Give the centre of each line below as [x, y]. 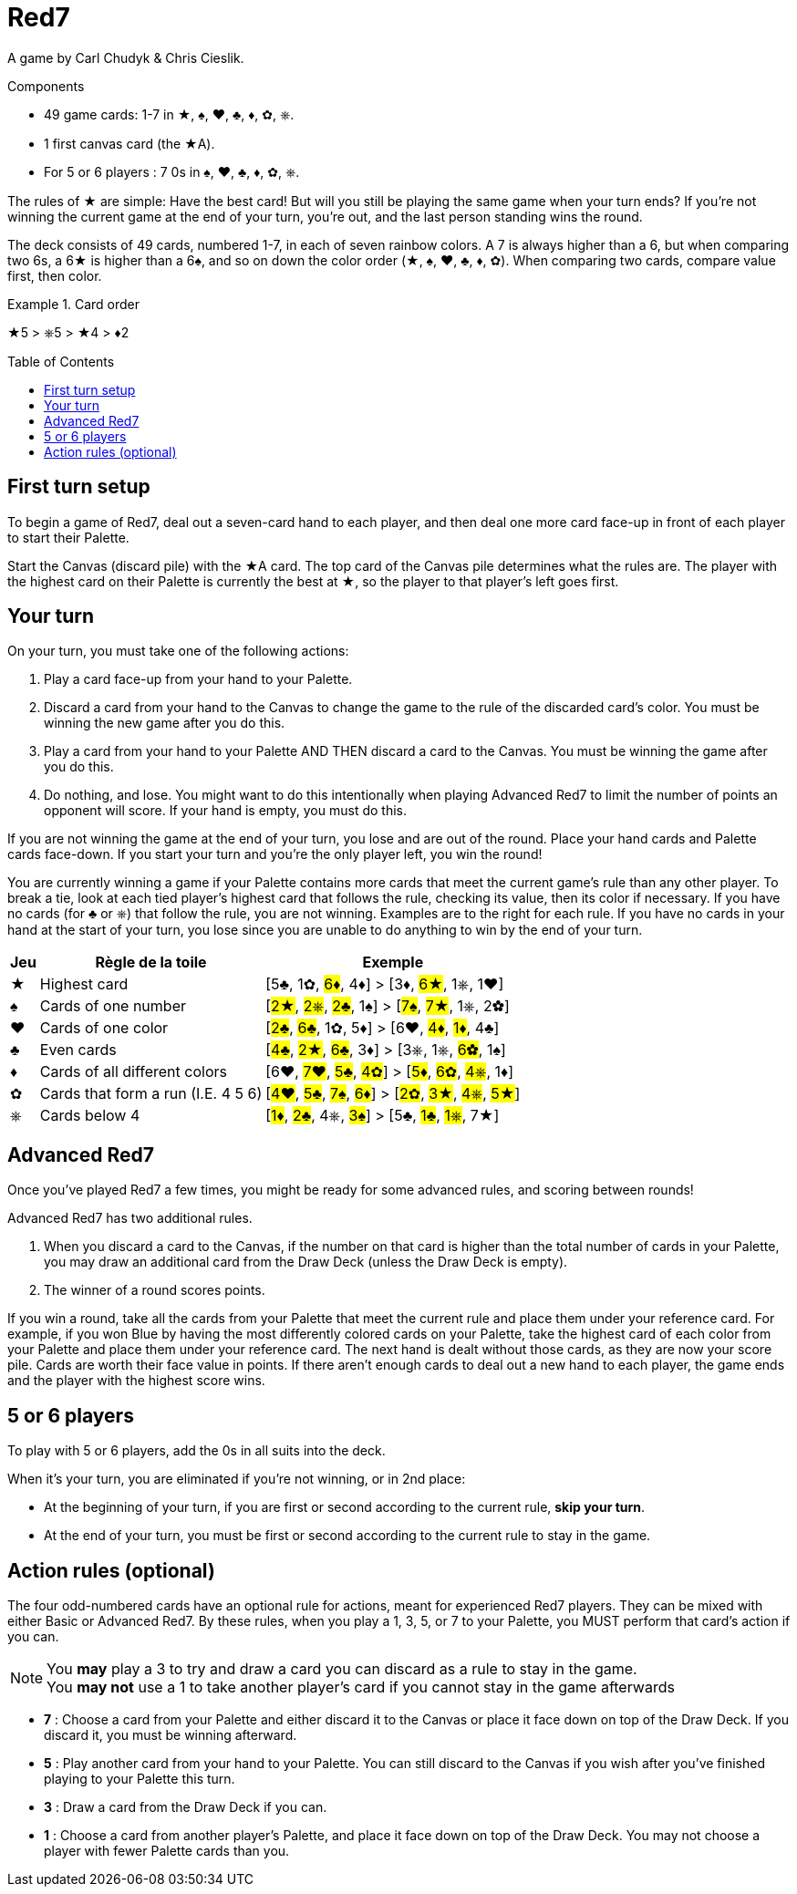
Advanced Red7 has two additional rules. [130, 1218]
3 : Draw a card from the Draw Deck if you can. [186, 1806]
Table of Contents [61, 361]
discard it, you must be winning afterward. [171, 1734]
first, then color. [55, 275]
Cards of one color [104, 1028]
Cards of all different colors [133, 1072]
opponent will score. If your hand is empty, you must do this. [225, 811]
